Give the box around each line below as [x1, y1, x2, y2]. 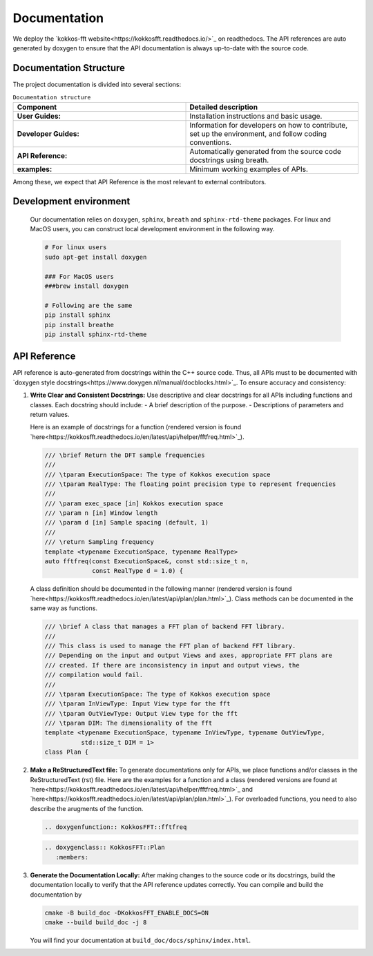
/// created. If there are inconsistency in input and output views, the [44, 661, 300, 669]
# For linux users [44, 244, 107, 251]
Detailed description [189, 102, 258, 112]
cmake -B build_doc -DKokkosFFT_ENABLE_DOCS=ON [44, 908, 209, 917]
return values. [30, 410, 70, 418]
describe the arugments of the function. [30, 804, 144, 812]
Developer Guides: [17, 128, 79, 138]
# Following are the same [44, 301, 133, 309]
